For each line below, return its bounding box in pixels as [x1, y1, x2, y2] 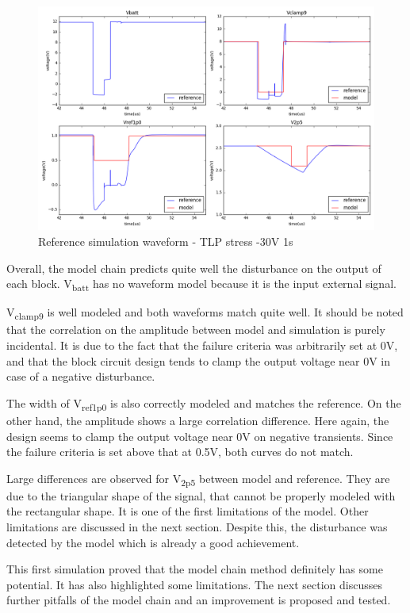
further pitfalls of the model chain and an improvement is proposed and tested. [6, 592, 391, 608]
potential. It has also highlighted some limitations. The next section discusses [6, 576, 382, 592]
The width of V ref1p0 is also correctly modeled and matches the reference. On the [6, 394, 401, 413]
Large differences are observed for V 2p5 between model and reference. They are [6, 469, 390, 488]
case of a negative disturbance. [6, 368, 155, 385]
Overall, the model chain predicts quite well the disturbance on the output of [6, 259, 381, 276]
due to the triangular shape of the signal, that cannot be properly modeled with [6, 487, 396, 504]
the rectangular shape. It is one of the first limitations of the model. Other [6, 503, 369, 519]
